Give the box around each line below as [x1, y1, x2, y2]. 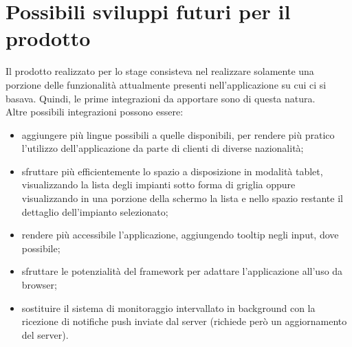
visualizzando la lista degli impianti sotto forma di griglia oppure [21, 177, 296, 192]
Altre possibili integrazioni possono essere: [5, 104, 184, 119]
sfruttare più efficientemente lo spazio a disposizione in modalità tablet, [21, 164, 323, 178]
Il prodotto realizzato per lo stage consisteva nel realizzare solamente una [5, 64, 314, 78]
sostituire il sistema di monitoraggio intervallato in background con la [21, 300, 316, 315]
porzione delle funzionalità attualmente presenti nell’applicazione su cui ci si [5, 77, 327, 91]
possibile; [21, 240, 60, 255]
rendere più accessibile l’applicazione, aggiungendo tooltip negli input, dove [21, 227, 339, 242]
